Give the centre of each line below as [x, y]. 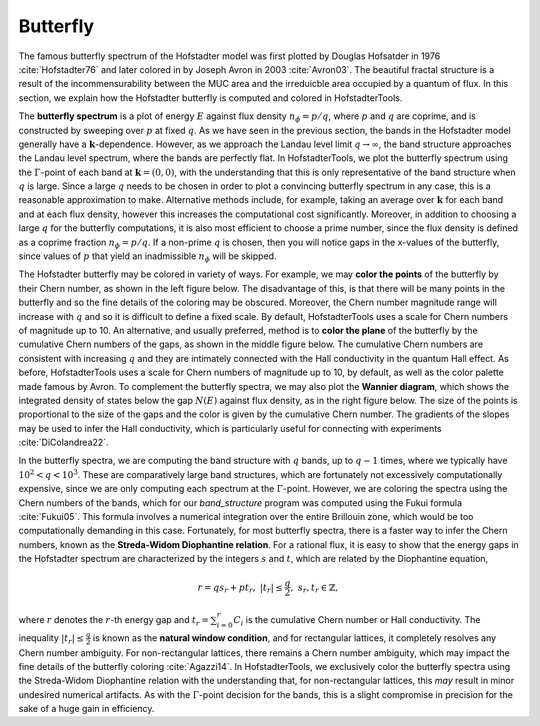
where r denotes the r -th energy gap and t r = [114, 621]
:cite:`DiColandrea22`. [63, 442]
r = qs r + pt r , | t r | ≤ [240, 588]
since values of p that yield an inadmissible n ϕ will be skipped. [147, 257]
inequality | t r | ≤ [51, 638]
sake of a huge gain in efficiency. [86, 709]
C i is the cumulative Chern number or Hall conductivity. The [357, 621]
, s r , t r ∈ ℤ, [314, 588]
